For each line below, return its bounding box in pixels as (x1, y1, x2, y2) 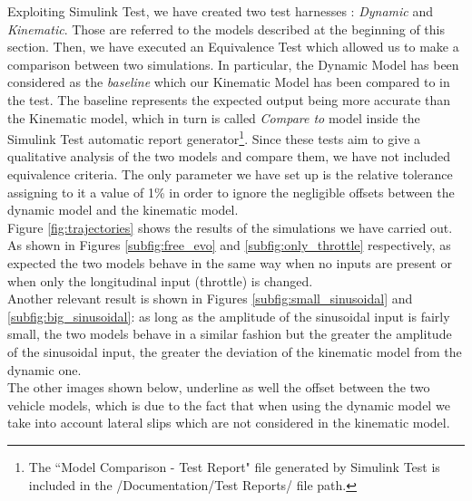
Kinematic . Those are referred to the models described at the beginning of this (7, 19, 445, 38)
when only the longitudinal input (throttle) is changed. (7, 271, 313, 290)
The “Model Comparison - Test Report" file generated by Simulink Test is (28, 457, 440, 476)
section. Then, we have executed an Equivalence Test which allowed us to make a (7, 37, 459, 56)
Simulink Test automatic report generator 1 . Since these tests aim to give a (7, 127, 421, 148)
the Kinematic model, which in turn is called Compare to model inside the (7, 108, 420, 127)
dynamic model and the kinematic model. (7, 200, 239, 219)
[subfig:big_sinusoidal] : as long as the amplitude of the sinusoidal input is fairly (7, 306, 450, 325)
